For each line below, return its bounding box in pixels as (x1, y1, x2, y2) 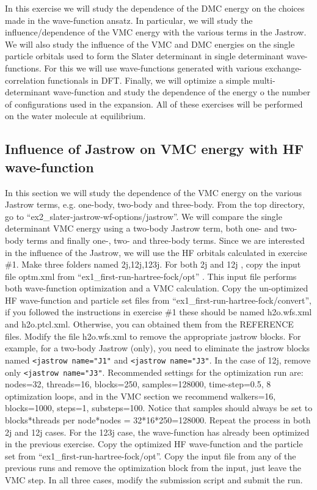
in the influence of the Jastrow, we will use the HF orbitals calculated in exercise (5, 246, 307, 258)
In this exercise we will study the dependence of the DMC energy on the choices (5, 2, 305, 14)
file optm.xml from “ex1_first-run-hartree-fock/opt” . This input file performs (5, 269, 297, 282)
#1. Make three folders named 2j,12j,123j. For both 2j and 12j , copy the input (5, 258, 301, 271)
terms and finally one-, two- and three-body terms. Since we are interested (26, 233, 305, 246)
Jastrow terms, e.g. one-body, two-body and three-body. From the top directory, (5, 198, 305, 211)
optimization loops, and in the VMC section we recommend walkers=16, (5, 389, 276, 402)
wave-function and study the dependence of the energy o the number (53, 86, 310, 98)
